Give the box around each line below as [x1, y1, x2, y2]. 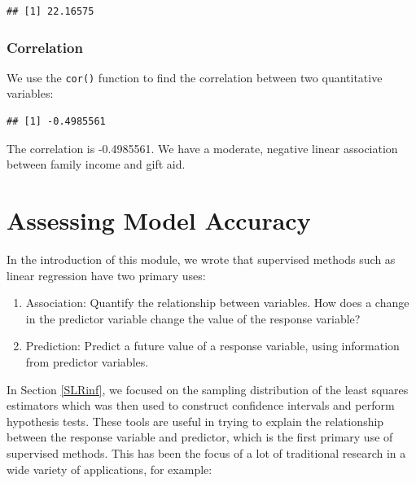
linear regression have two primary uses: [7, 266, 206, 283]
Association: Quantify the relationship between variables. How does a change [25, 294, 409, 311]
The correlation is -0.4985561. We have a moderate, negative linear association [7, 139, 398, 156]
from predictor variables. [25, 353, 149, 370]
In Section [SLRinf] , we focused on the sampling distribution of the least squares [7, 380, 409, 397]
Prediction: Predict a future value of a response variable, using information [25, 337, 400, 354]
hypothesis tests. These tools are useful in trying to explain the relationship [7, 412, 384, 429]
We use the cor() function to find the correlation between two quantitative [7, 68, 383, 86]
